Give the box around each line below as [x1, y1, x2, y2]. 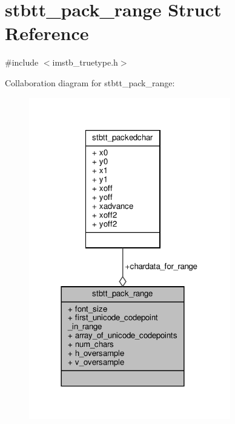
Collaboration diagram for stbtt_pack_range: [5, 76, 175, 89]
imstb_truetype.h [52, 56, 118, 69]
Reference [5, 21, 89, 46]
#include [5, 56, 39, 69]
